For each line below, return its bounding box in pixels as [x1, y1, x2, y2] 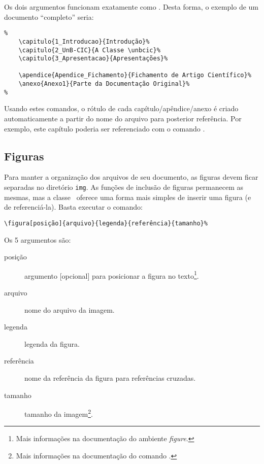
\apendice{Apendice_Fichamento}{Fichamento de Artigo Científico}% [18, 72, 251, 79]
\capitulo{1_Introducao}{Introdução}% [18, 38, 150, 45]
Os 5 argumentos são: [4, 234, 71, 245]
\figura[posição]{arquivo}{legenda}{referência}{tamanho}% [4, 219, 208, 227]
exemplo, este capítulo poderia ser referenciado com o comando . [4, 123, 205, 134]
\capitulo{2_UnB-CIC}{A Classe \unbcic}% [18, 46, 160, 54]
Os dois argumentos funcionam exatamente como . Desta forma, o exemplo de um [4, 2, 259, 12]
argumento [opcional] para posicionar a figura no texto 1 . [24, 269, 199, 281]
